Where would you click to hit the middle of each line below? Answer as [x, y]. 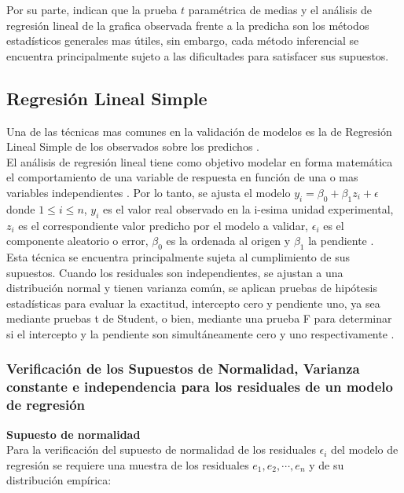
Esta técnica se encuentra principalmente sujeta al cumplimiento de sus [178, 256]
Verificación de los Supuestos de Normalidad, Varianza [183, 369]
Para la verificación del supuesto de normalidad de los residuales [161, 449]
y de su [327, 464]
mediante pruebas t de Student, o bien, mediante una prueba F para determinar [199, 318]
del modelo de [365, 449]
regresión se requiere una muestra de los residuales [128, 464]
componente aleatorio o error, [77, 241]
